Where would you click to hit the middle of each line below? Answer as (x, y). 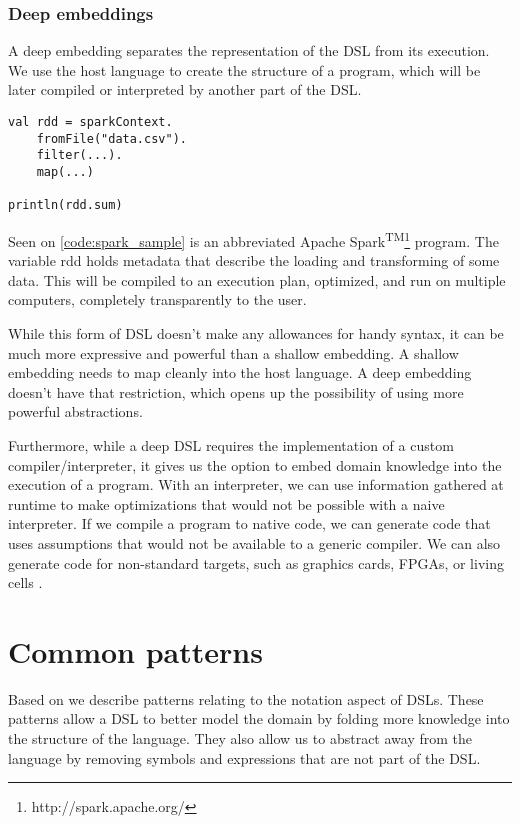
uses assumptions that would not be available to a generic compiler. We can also (254, 542)
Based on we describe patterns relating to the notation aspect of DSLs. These (246, 698)
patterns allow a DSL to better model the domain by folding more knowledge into (259, 718)
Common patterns (135, 650)
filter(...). (79, 155)
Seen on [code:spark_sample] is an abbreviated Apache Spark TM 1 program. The (253, 239)
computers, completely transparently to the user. (157, 299)
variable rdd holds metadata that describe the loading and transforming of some (254, 260)
